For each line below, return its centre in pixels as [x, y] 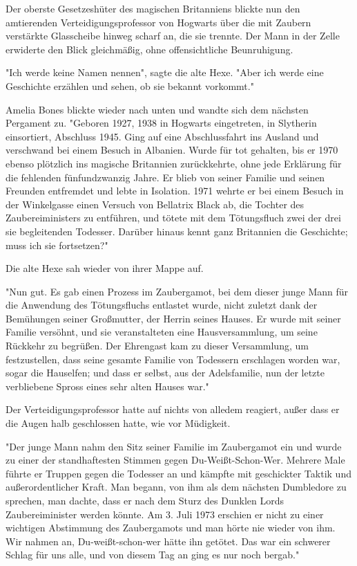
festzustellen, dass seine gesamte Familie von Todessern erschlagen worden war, [173, 359]
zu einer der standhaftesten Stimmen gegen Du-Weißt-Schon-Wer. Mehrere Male [175, 460]
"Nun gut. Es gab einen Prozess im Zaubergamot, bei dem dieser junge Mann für [177, 291]
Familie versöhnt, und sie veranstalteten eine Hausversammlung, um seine [162, 332]
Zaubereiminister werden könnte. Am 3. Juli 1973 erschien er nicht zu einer [165, 514]
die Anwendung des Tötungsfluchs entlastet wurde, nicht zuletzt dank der [162, 305]
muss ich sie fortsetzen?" [57, 245]
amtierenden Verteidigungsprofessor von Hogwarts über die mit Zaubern [158, 22]
